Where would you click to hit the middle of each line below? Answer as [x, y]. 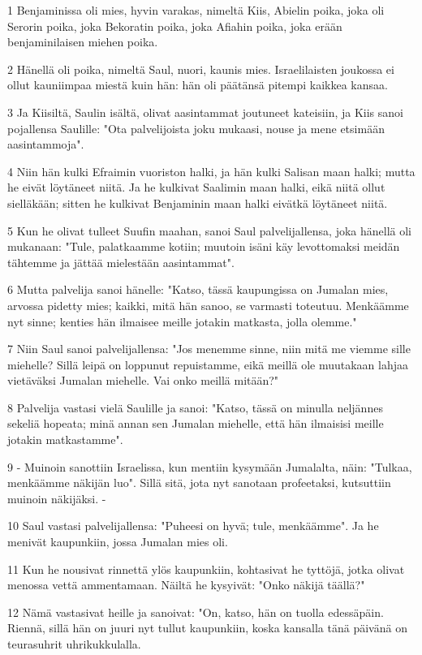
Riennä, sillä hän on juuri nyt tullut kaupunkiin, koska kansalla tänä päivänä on [207, 628]
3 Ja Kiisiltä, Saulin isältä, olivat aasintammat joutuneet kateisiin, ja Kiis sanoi [205, 112]
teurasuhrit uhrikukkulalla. [74, 644]
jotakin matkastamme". [65, 440]
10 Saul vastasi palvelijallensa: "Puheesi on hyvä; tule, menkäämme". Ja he [193, 526]
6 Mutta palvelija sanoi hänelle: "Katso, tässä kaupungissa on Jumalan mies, [198, 289]
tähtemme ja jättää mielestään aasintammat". [121, 262]
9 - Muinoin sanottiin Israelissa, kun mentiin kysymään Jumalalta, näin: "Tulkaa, [210, 466]
